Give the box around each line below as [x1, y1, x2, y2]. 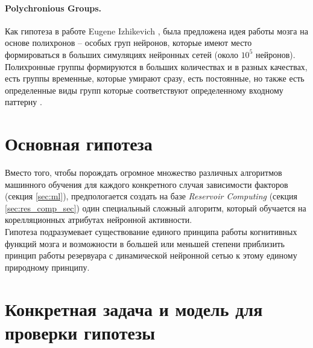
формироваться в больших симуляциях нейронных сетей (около [5, 48, 238, 60]
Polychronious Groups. [5, 1, 102, 14]
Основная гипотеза [5, 131, 153, 156]
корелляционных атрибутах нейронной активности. [5, 213, 192, 226]
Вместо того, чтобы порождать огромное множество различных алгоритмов [5, 166, 282, 179]
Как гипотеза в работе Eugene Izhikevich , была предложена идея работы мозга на [5, 24, 308, 37]
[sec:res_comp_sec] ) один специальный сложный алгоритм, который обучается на [5, 201, 306, 214]
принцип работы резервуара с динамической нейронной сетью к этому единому [5, 249, 297, 262]
